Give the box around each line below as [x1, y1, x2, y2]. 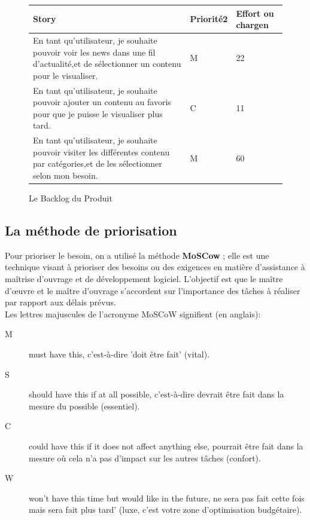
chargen [236, 19, 269, 31]
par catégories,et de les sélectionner [33, 157, 162, 170]
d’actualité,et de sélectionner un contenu [33, 57, 181, 70]
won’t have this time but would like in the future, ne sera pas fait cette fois [29, 491, 305, 504]
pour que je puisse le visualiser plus [33, 107, 163, 120]
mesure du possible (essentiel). [29, 399, 140, 412]
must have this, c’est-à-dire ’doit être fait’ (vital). [29, 348, 210, 360]
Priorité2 [190, 13, 228, 25]
